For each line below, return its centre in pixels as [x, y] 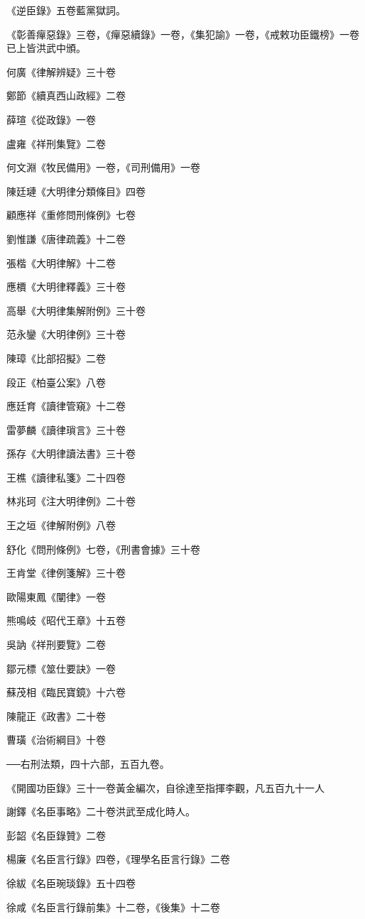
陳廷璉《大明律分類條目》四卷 [76, 191]
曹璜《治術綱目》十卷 [56, 740]
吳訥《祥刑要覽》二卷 [56, 645]
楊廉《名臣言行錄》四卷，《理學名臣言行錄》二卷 [118, 859]
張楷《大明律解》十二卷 [61, 262]
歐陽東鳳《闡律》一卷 [56, 596]
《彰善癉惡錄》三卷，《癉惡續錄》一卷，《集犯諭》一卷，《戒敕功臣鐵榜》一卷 [183, 34]
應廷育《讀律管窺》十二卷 [66, 406]
